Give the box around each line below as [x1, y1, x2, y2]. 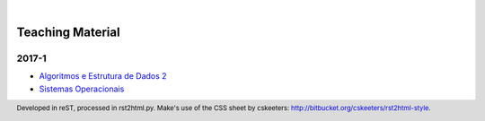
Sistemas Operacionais [39, 83, 125, 94]
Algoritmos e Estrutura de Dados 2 [39, 71, 167, 82]
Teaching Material [16, 24, 120, 39]
